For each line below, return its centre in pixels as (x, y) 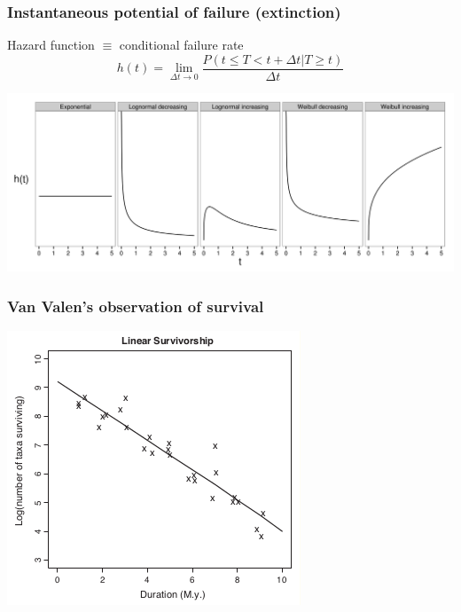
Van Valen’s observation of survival (136, 306)
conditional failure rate (181, 45)
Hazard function (51, 45)
